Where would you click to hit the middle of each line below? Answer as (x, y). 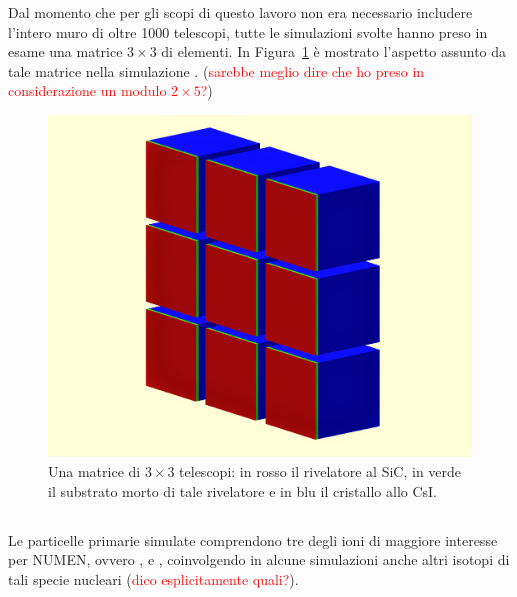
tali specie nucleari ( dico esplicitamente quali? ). (153, 578)
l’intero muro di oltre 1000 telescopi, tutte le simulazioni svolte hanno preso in (248, 31)
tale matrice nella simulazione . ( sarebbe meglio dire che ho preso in (216, 70)
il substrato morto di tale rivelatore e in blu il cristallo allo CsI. (243, 490)
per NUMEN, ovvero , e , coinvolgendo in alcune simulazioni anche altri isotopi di (259, 559)
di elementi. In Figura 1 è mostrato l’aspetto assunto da (334, 51)
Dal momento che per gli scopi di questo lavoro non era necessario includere (240, 12)
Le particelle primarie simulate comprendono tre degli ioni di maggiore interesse (253, 539)
